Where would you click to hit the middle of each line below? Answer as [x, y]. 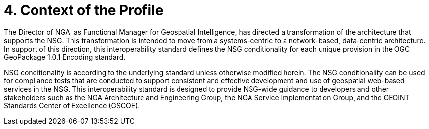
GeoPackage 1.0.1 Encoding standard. [65, 57]
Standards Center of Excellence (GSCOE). [72, 105]
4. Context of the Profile [84, 10]
